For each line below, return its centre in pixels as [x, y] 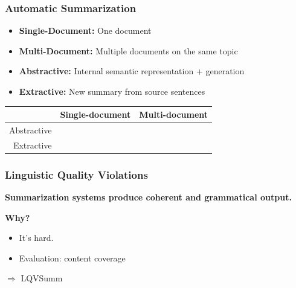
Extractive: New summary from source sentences [112, 91]
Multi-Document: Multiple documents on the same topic [128, 50]
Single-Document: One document [85, 30]
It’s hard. [36, 238]
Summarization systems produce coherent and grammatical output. [148, 197]
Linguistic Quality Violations [76, 174]
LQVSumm [42, 278]
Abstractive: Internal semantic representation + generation [132, 71]
